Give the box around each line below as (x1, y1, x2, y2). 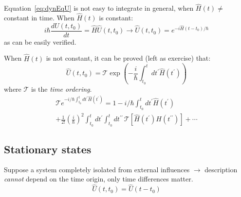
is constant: (99, 13, 133, 23)
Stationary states (4, 142, 92, 157)
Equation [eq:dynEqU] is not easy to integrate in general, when (4, 3, 194, 13)
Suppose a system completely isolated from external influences (4, 164, 190, 174)
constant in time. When (4, 13, 74, 23)
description (204, 164, 238, 174)
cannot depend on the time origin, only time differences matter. (4, 174, 193, 184)
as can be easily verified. (4, 36, 76, 47)
